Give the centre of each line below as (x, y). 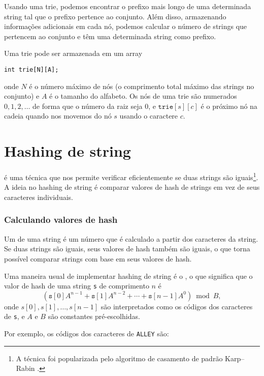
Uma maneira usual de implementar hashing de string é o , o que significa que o (128, 276)
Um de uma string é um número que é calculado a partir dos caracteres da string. (131, 238)
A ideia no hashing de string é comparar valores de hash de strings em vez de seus (132, 187)
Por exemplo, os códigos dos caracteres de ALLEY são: (87, 334)
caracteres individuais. (39, 197)
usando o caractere (149, 116)
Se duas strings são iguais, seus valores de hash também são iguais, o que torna (127, 249)
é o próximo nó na (229, 106)
